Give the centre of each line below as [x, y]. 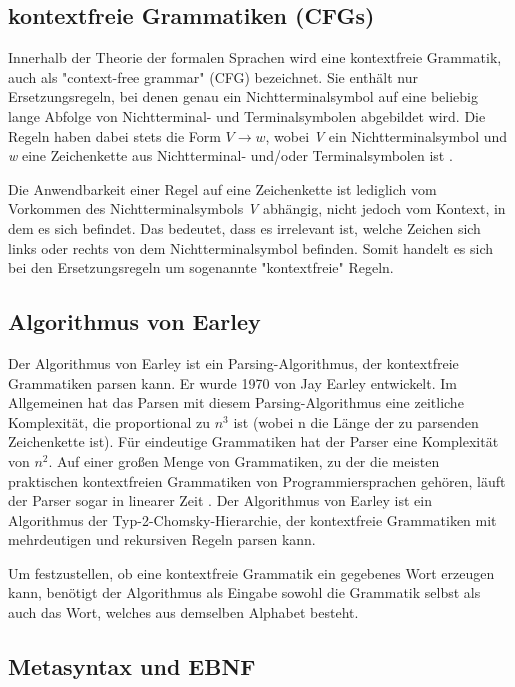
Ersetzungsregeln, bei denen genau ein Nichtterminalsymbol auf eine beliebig [243, 96]
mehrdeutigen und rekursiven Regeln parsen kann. [162, 539]
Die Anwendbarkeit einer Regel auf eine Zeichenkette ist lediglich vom [222, 188]
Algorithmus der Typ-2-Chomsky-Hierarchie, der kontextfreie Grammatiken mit [252, 519]
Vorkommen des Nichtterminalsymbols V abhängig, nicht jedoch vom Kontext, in [257, 208]
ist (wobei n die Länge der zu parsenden [356, 421]
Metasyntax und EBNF [132, 666]
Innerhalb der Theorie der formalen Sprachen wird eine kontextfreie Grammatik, [255, 57]
